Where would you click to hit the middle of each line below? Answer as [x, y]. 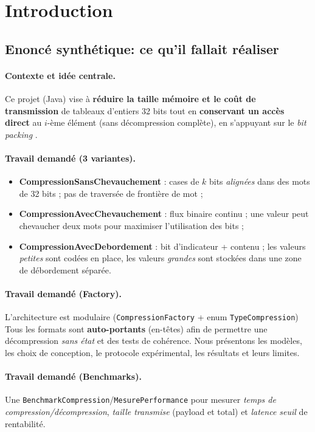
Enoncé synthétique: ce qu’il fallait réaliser [142, 48]
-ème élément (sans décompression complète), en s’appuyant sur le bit [177, 122]
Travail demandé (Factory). [63, 293]
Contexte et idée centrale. [60, 75]
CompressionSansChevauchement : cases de [109, 181]
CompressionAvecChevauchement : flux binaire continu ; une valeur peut [164, 214]
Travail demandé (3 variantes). [71, 158]
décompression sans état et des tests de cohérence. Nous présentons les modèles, [154, 341]
